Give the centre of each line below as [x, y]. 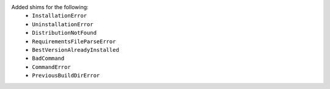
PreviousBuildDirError [66, 76]
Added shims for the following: [50, 7]
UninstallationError [63, 24]
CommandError [52, 67]
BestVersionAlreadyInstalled [75, 50]
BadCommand [48, 59]
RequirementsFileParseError [74, 41]
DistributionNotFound [64, 33]
